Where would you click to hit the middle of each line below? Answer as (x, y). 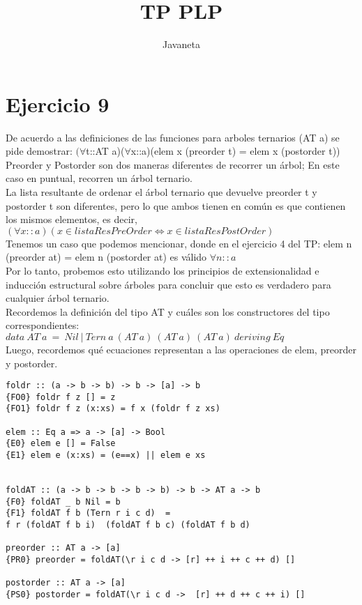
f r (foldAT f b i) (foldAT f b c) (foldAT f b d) (128, 525)
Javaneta (181, 44)
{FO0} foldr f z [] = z (61, 397)
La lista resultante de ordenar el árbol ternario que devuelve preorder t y (161, 192)
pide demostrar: (39, 151)
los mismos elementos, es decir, (71, 219)
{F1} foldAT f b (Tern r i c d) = (88, 513)
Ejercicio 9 (58, 104)
